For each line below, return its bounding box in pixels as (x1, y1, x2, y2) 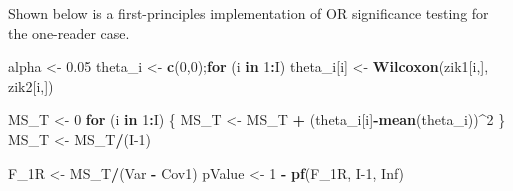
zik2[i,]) (8, 75, 54, 96)
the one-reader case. (8, 22, 130, 43)
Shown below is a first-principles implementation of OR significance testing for (8, 3, 489, 23)
